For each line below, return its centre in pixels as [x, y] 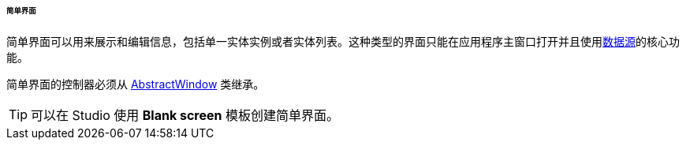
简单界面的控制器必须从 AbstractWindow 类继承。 [136, 84]
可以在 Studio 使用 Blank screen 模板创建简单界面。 [185, 115]
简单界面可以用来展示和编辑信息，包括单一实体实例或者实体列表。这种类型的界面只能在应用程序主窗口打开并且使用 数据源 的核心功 [343, 41]
